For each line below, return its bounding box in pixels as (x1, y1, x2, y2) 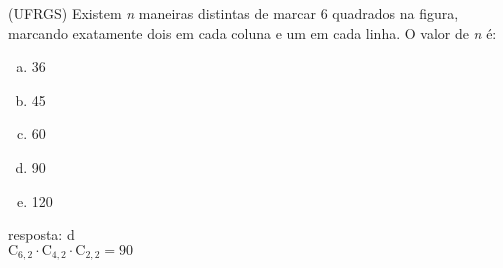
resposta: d (8, 224, 75, 245)
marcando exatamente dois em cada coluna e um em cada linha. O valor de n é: (8, 22, 497, 43)
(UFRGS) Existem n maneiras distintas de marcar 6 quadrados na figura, (8, 3, 459, 23)
